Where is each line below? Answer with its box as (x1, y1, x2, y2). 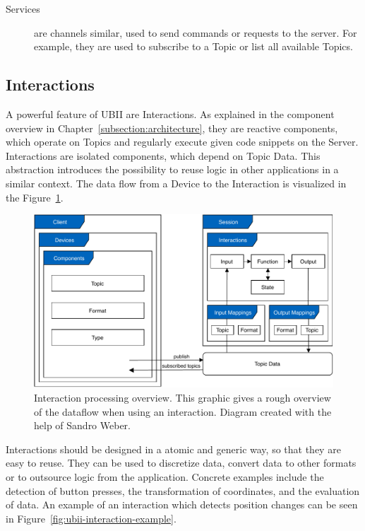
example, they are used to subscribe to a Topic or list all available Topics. (34, 39, 353, 54)
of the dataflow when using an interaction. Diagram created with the (34, 404, 332, 419)
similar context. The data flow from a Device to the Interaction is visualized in (6, 175, 347, 190)
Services (6, 1, 40, 16)
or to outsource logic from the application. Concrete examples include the (6, 469, 324, 484)
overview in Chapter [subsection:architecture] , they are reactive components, (6, 120, 338, 135)
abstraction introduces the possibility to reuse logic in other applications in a (6, 162, 339, 177)
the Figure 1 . (6, 189, 64, 204)
